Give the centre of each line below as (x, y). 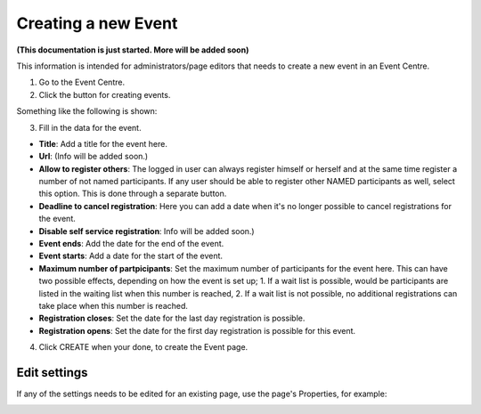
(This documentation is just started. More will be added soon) (133, 50)
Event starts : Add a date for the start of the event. (130, 256)
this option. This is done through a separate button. (133, 194)
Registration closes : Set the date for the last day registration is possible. (172, 318)
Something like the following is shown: (87, 111)
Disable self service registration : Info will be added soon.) (147, 231)
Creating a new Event (97, 23)
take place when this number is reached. (114, 305)
